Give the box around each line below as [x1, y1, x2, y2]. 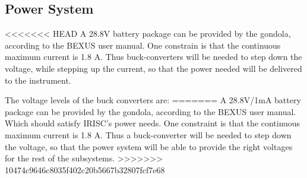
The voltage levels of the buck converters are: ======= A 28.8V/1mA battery [5, 94, 301, 106]
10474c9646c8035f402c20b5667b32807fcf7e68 [5, 163, 165, 176]
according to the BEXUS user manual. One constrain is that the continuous [5, 39, 281, 51]
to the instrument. [5, 74, 71, 86]
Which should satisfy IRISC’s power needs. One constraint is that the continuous [5, 117, 300, 129]
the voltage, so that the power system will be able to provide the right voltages [5, 140, 293, 152]
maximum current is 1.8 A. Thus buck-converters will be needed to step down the [5, 50, 302, 63]
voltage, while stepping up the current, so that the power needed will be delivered [5, 62, 302, 74]
